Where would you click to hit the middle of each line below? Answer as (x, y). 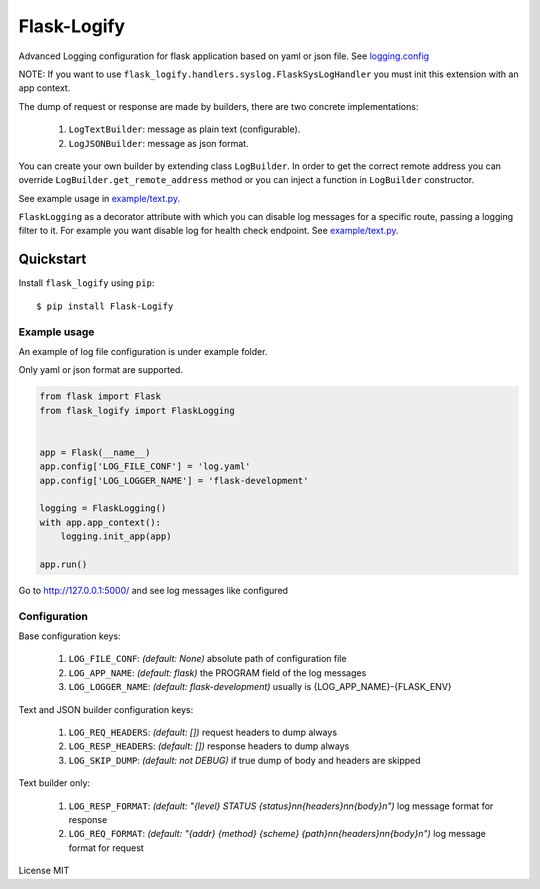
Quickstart (52, 259)
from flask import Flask (100, 396)
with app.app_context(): (100, 522)
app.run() (63, 564)
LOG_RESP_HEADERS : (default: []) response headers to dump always (209, 746)
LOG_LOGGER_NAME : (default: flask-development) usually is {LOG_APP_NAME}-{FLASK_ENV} (260, 687)
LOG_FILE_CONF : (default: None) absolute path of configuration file (207, 659)
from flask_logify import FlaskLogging (137, 410)
